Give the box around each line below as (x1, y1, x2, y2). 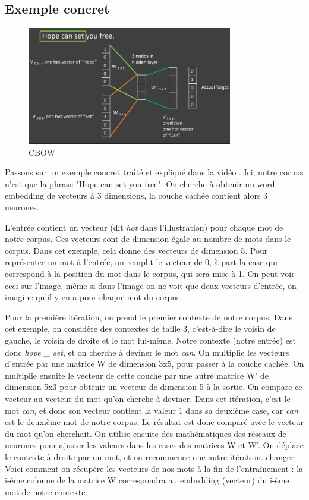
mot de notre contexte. (5, 485, 88, 498)
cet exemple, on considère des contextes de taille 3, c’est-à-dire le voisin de (5, 322, 276, 335)
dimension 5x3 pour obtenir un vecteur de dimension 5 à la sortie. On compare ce (5, 380, 302, 393)
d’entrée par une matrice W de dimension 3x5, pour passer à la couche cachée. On (5, 357, 304, 370)
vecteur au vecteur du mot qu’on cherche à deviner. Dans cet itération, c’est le (5, 392, 291, 404)
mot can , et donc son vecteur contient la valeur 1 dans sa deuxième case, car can (5, 404, 298, 416)
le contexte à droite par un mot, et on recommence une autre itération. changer (5, 450, 294, 463)
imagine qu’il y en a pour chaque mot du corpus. (5, 291, 182, 303)
